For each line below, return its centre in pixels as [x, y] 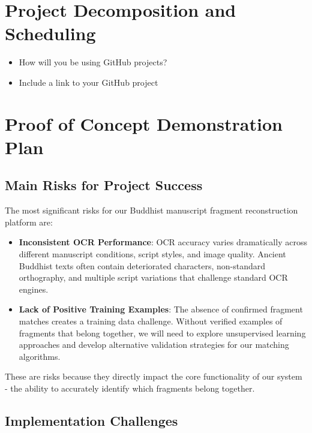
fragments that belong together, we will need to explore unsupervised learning [162, 333]
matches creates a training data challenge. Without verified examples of [151, 321]
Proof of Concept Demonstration [144, 123]
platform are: [29, 222]
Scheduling [50, 33]
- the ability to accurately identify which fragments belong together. [130, 388]
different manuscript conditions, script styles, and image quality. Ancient [152, 254]
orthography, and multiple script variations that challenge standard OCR [153, 277]
